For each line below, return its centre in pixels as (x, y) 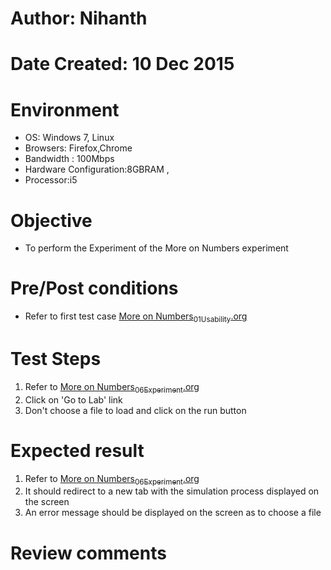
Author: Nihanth (79, 18)
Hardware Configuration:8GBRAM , (97, 169)
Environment (65, 109)
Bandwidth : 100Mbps (69, 159)
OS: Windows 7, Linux (69, 138)
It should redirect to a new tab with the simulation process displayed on (172, 491)
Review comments (88, 553)
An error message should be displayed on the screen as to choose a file (173, 513)
